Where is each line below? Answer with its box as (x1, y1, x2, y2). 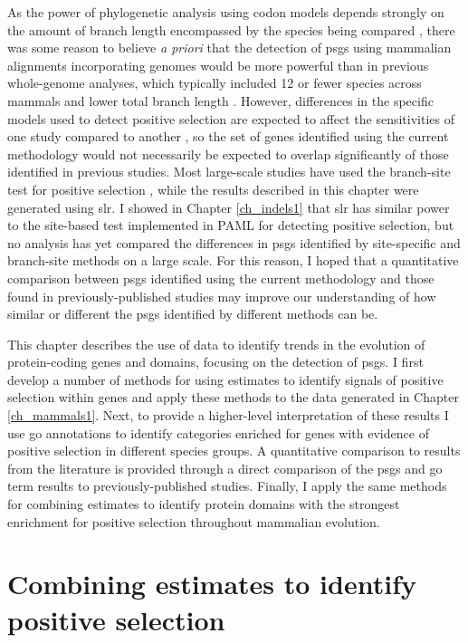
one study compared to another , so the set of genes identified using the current (7, 127, 449, 146)
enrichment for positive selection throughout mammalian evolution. (7, 512, 380, 531)
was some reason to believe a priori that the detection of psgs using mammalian (7, 38, 452, 57)
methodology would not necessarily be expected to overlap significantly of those (7, 144, 449, 163)
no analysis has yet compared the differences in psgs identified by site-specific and (7, 233, 461, 252)
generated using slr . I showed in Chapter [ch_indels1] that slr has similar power (7, 197, 450, 216)
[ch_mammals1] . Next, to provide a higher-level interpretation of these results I (7, 406, 449, 425)
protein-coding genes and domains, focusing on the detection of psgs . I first (7, 352, 424, 371)
